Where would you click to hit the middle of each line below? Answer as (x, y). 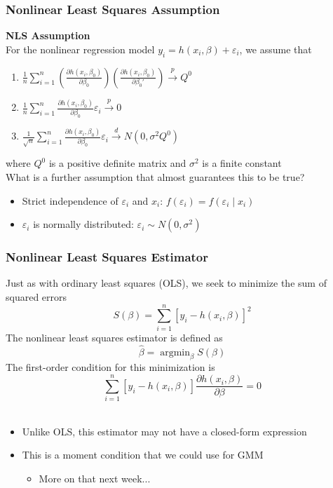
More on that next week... (95, 478)
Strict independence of (70, 200)
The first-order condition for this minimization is (110, 367)
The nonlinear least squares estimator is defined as (114, 337)
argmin (175, 352)
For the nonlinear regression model (80, 49)
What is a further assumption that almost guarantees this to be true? (155, 177)
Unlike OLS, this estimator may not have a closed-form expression (164, 431)
